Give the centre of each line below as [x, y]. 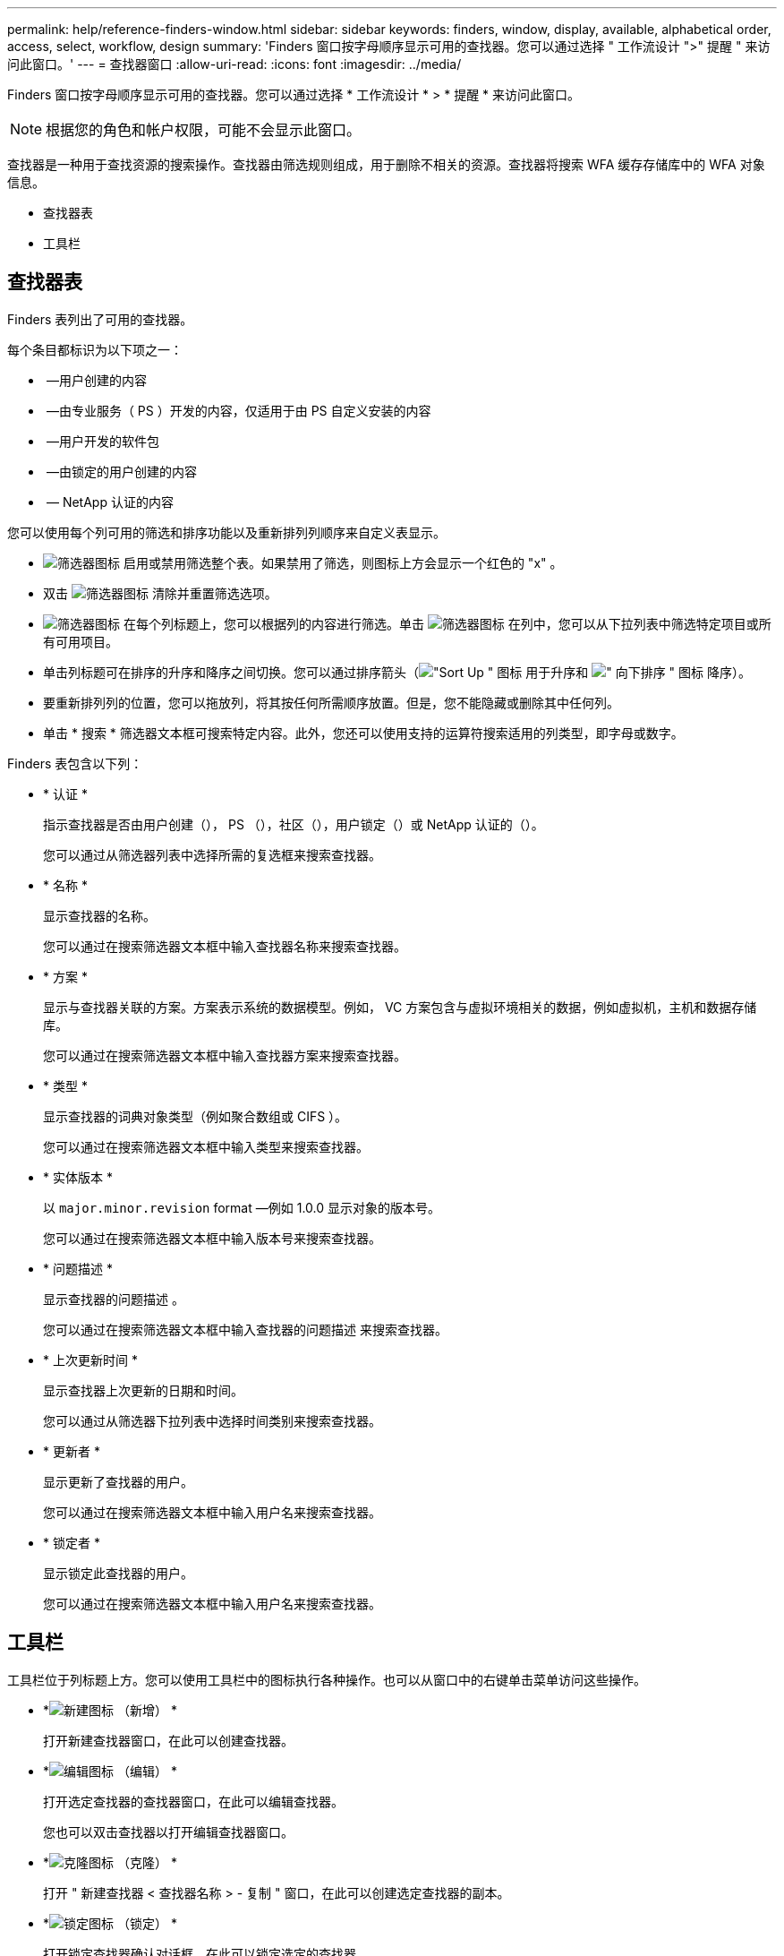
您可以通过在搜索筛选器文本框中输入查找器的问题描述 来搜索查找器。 [245, 1329]
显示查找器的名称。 [99, 915]
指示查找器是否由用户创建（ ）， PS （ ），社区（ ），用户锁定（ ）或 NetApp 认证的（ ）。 [294, 824]
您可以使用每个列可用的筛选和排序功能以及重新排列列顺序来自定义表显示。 [226, 532]
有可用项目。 [81, 641]
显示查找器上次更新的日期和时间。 [143, 1390]
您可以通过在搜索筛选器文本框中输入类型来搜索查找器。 [206, 1146]
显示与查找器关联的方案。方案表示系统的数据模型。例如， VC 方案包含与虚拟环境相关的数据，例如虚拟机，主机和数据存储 [400, 1007]
